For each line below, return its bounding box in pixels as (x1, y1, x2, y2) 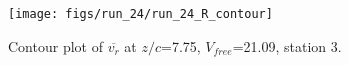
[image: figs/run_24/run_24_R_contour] (8, 7, 273, 21)
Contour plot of (8, 35, 103, 56)
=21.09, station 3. (232, 35, 342, 56)
